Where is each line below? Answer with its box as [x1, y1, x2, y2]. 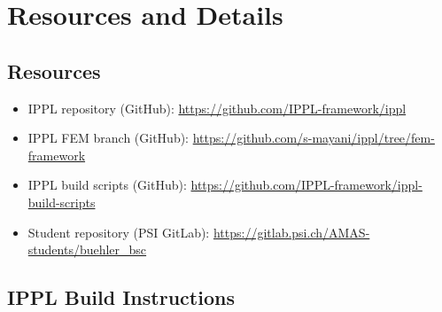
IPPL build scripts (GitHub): [27, 175, 187, 194]
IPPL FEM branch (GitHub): [27, 129, 190, 147]
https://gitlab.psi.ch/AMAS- [213, 222, 370, 241]
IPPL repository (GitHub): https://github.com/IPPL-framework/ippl [27, 98, 407, 117]
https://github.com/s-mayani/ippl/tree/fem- [192, 129, 435, 147]
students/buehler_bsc [27, 240, 147, 259]
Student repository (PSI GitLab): [27, 222, 210, 241]
